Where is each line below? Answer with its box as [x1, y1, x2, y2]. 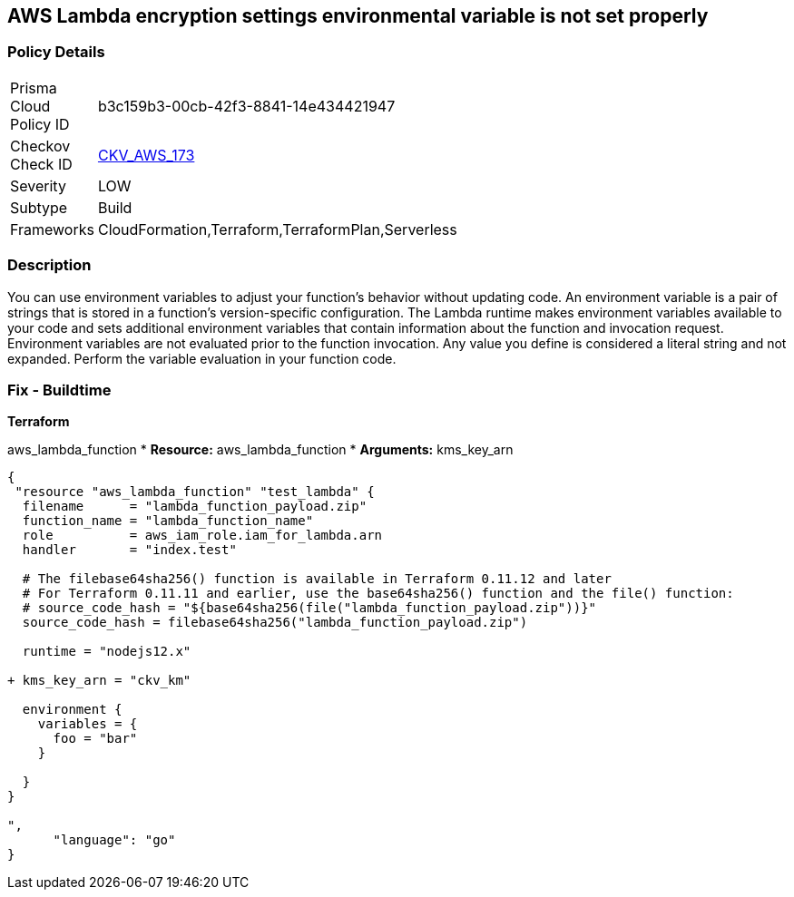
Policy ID [10, 114, 70, 133]
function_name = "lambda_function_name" [22, 513, 314, 529]
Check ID [10, 154, 73, 173]
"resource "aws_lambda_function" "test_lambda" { [15, 484, 375, 500]
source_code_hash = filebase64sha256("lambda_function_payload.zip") [22, 615, 528, 630]
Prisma [10, 78, 57, 97]
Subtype [10, 198, 68, 217]
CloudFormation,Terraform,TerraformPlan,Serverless [97, 219, 457, 239]
